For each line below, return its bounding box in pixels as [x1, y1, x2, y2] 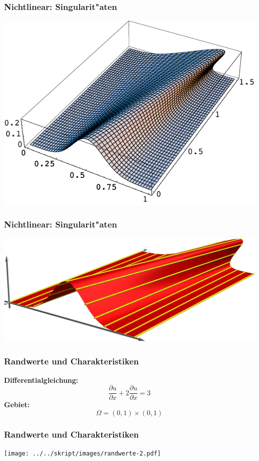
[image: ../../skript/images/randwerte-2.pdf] [4, 450, 161, 458]
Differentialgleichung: [4, 374, 79, 385]
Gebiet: [4, 399, 30, 410]
